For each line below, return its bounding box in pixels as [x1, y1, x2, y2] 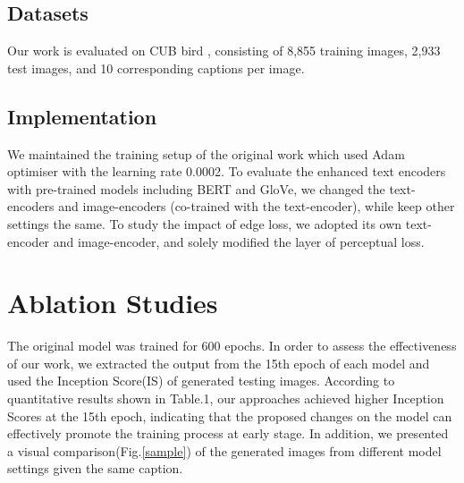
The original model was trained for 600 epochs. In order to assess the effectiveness [7, 336, 457, 355]
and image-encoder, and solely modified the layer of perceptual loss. [53, 232, 425, 250]
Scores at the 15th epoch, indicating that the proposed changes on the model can [7, 406, 452, 425]
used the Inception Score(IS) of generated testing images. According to [7, 371, 395, 390]
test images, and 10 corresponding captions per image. [7, 58, 305, 77]
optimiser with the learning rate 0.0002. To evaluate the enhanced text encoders [7, 162, 446, 181]
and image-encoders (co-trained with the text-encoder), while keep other [58, 197, 455, 216]
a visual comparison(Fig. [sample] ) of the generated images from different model [7, 441, 442, 460]
